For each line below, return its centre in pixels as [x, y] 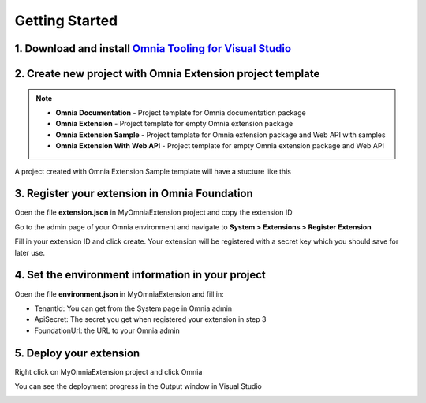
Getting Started [66, 21]
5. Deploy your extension [77, 353]
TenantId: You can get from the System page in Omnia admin [133, 308]
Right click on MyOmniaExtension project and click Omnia [108, 371]
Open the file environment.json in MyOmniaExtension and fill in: [119, 294]
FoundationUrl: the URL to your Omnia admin [107, 330]
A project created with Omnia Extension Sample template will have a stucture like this [153, 171]
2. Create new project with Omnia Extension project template [167, 74]
